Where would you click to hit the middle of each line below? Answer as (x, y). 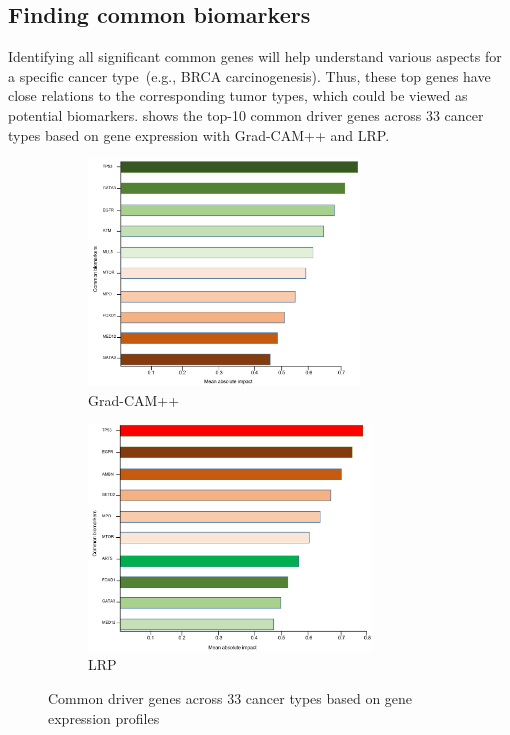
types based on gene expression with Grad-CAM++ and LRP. (199, 134)
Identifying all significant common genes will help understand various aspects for (255, 56)
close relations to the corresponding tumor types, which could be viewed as (238, 95)
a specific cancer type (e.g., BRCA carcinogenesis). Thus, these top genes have (249, 75)
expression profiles (104, 717)
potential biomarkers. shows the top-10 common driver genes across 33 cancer (246, 114)
